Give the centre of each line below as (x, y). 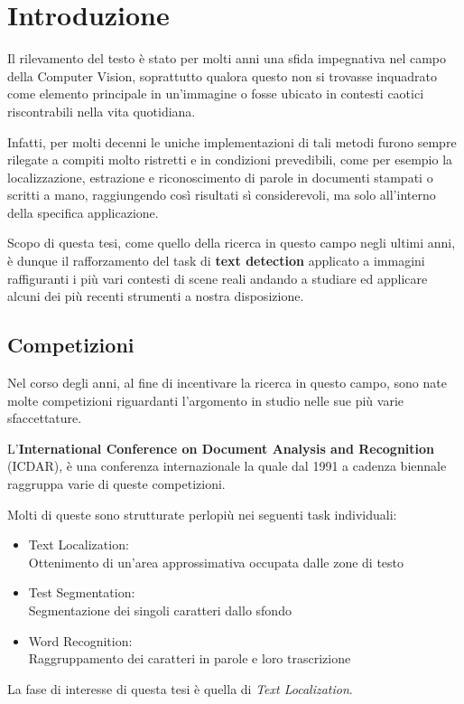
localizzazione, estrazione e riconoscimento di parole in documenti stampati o (220, 177)
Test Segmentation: (82, 592)
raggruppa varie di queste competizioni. (116, 484)
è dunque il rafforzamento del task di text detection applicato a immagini (216, 261)
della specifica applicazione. (83, 212)
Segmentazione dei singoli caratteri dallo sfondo (160, 610)
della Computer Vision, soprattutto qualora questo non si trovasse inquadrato (222, 75)
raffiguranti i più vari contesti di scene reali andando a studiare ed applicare (218, 278)
